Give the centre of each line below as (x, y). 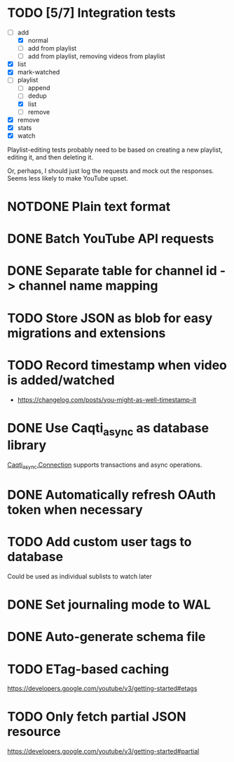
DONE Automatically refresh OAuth (112, 495)
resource (34, 732)
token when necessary (75, 510)
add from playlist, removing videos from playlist (97, 56)
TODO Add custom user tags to (99, 542)
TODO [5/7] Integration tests (92, 13)
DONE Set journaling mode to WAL (109, 605)
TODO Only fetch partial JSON (97, 717)
